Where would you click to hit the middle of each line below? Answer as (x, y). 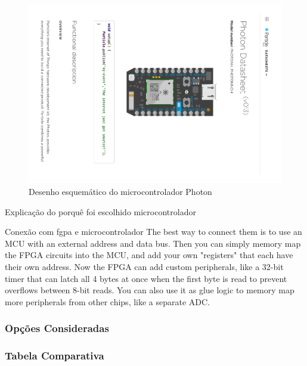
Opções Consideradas (57, 328)
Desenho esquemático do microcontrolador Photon (120, 191)
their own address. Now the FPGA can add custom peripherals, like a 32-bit (144, 266)
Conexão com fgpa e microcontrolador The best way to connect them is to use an (153, 232)
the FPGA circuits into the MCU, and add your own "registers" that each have (149, 255)
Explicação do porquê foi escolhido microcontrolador (100, 211)
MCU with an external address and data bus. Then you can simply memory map (153, 243)
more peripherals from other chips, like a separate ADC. (108, 301)
